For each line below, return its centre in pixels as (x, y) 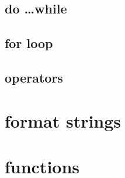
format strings (63, 120)
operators (34, 77)
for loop (29, 43)
